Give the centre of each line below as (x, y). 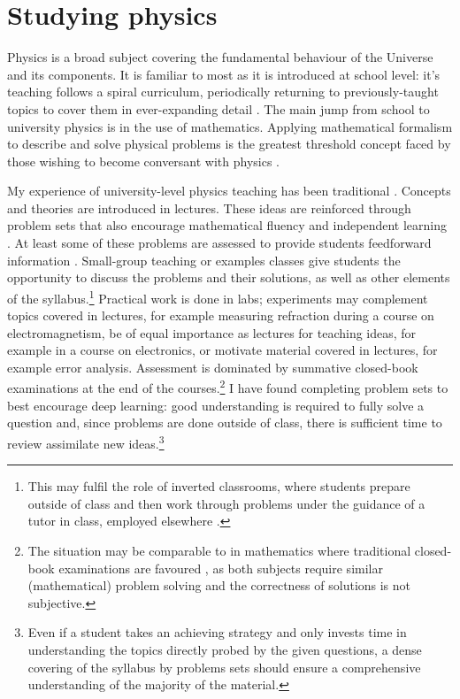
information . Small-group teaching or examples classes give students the (204, 260)
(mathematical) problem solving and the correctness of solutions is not (219, 585)
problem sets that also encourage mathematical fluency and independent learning (227, 225)
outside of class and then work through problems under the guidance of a (226, 503)
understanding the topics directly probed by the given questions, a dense (225, 649)
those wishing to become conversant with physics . (144, 161)
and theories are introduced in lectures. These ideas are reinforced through (209, 207)
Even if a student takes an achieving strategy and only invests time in (217, 632)
